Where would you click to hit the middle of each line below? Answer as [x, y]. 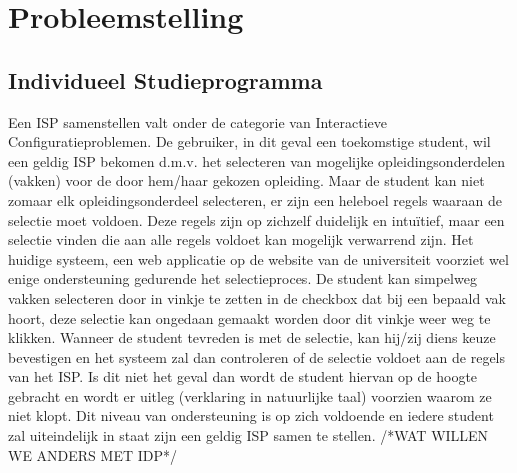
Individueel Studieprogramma [165, 79]
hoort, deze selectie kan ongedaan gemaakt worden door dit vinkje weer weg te [249, 317]
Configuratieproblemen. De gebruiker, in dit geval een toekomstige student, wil [249, 141]
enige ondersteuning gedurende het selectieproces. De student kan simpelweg [242, 278]
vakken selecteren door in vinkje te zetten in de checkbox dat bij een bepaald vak [257, 297]
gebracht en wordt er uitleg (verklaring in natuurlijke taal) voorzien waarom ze [250, 395]
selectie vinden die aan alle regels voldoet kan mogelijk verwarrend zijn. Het [241, 239]
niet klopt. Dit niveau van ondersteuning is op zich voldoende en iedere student [251, 415]
